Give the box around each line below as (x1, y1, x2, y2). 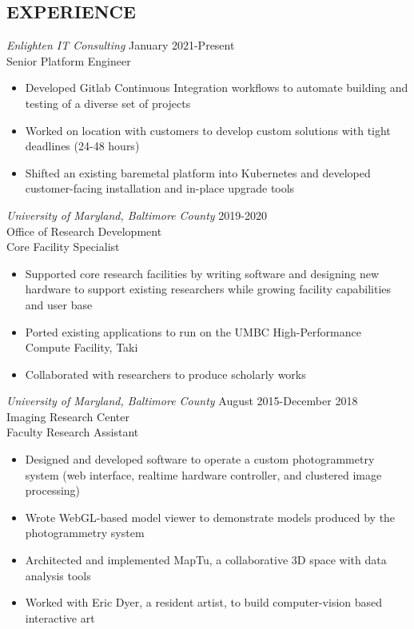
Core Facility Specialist (6, 238, 120, 255)
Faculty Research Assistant (6, 424, 139, 440)
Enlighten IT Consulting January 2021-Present (6, 37, 235, 54)
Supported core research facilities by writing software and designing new (25, 265, 380, 281)
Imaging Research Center (6, 408, 129, 424)
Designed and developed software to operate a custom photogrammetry (25, 451, 375, 468)
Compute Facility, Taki (25, 339, 138, 356)
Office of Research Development (6, 222, 162, 239)
